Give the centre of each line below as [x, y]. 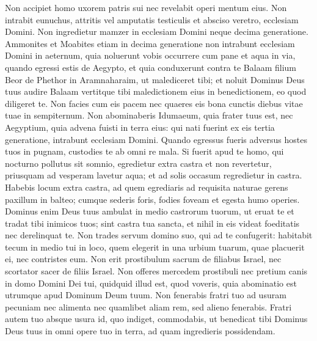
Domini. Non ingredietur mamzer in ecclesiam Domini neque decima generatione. [157, 31]
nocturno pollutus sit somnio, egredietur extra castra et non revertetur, [138, 163]
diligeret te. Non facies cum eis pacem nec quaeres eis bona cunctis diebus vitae [154, 103]
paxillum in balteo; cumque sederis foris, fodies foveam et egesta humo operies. [152, 199]
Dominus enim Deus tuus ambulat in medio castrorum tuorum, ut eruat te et [150, 211]
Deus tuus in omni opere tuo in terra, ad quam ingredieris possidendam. [140, 331]
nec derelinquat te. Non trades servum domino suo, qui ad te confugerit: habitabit [159, 235]
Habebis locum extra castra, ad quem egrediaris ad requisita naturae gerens [147, 187]
